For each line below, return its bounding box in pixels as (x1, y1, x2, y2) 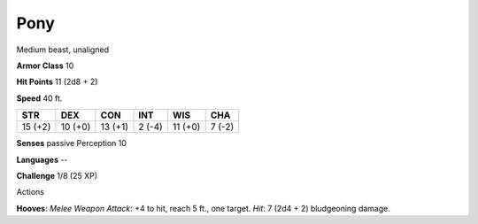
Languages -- (16, 154, 68, 165)
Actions (16, 187, 44, 197)
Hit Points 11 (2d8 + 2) (16, 76, 98, 88)
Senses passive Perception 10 (16, 138, 127, 149)
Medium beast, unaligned (16, 44, 110, 55)
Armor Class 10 (16, 60, 74, 71)
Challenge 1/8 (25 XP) (16, 170, 97, 181)
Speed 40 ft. (16, 93, 63, 104)
